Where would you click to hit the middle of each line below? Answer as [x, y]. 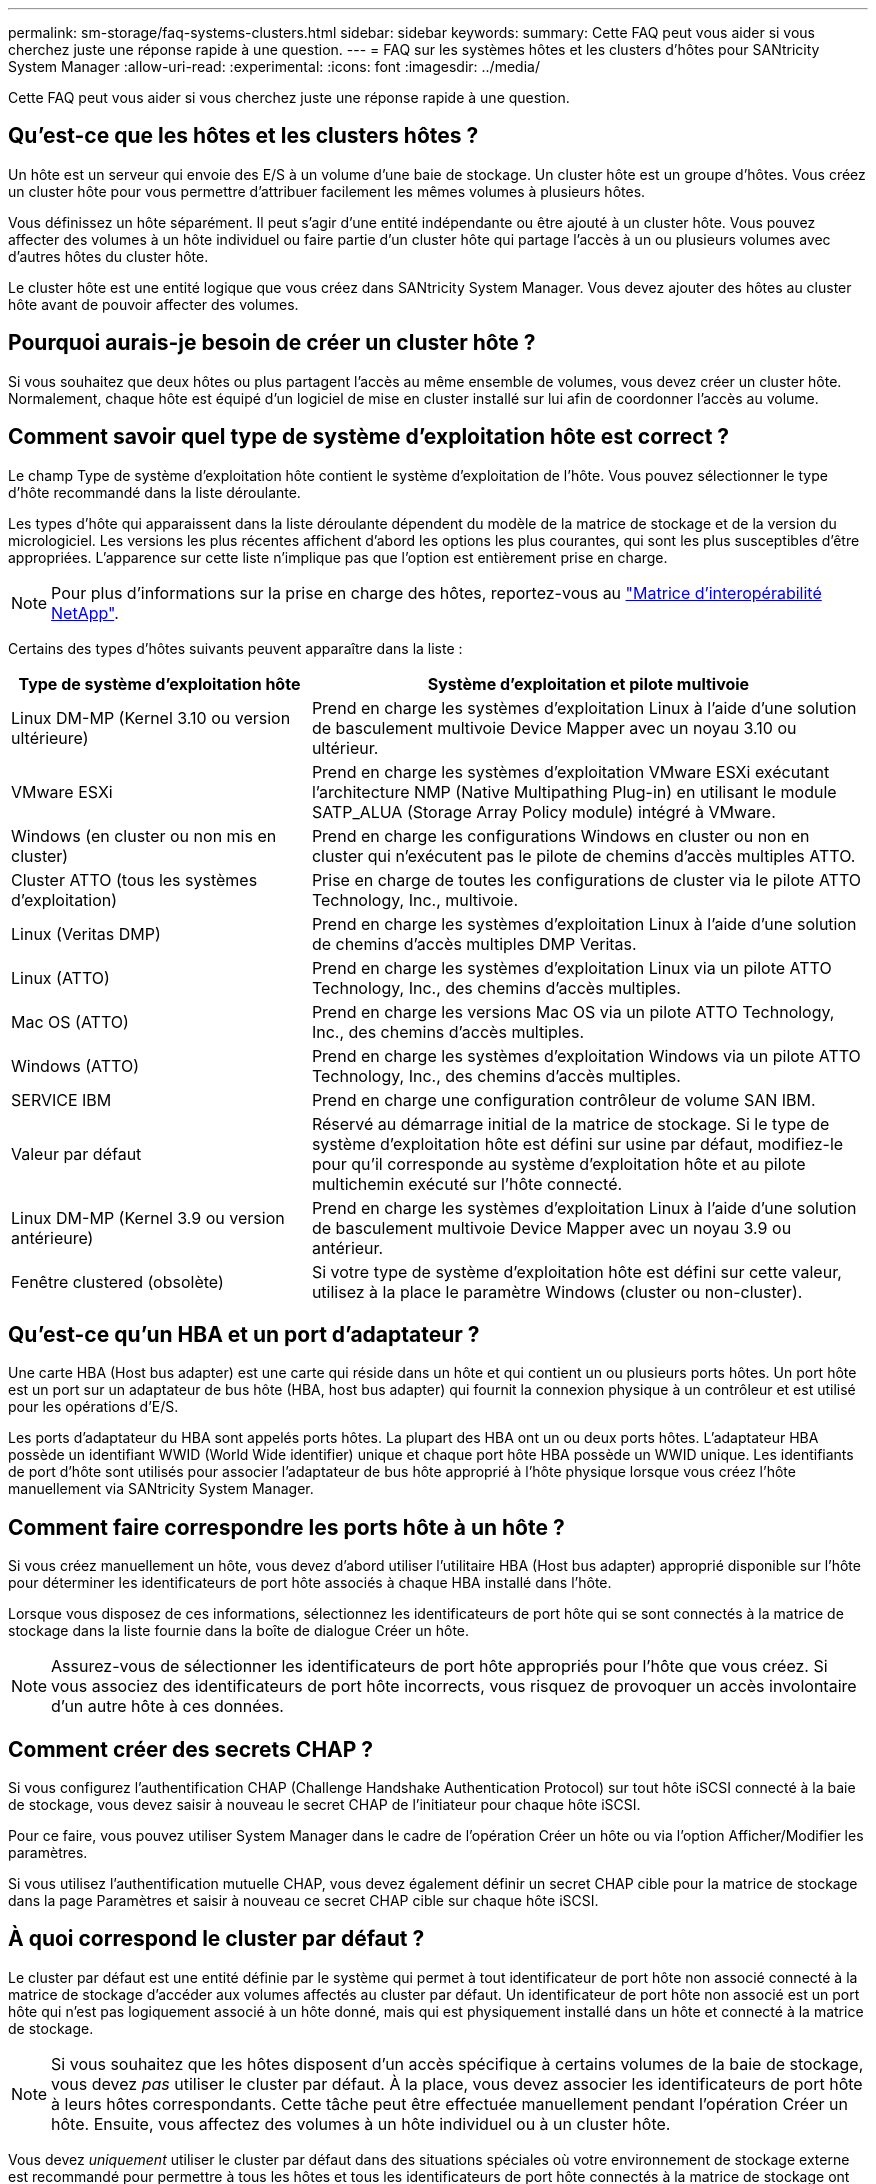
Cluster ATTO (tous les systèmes [134, 879]
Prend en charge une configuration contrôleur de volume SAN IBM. [563, 1099]
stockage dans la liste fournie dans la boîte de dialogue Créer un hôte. [239, 1631]
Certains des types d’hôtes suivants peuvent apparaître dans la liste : [235, 648]
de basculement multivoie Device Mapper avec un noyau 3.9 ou [551, 1227]
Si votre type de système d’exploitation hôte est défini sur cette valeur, [576, 1271]
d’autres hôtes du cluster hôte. [108, 256]
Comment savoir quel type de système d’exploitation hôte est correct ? [369, 437]
